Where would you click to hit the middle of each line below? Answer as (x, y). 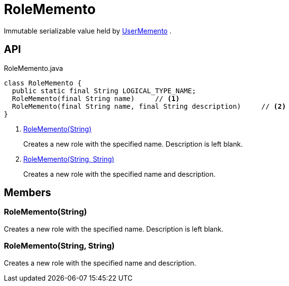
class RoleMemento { (43, 83)
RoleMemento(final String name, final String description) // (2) (149, 106)
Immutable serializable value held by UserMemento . (88, 31)
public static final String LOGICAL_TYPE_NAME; (104, 91)
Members (28, 193)
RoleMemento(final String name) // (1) (96, 98)
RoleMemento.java (33, 68)
